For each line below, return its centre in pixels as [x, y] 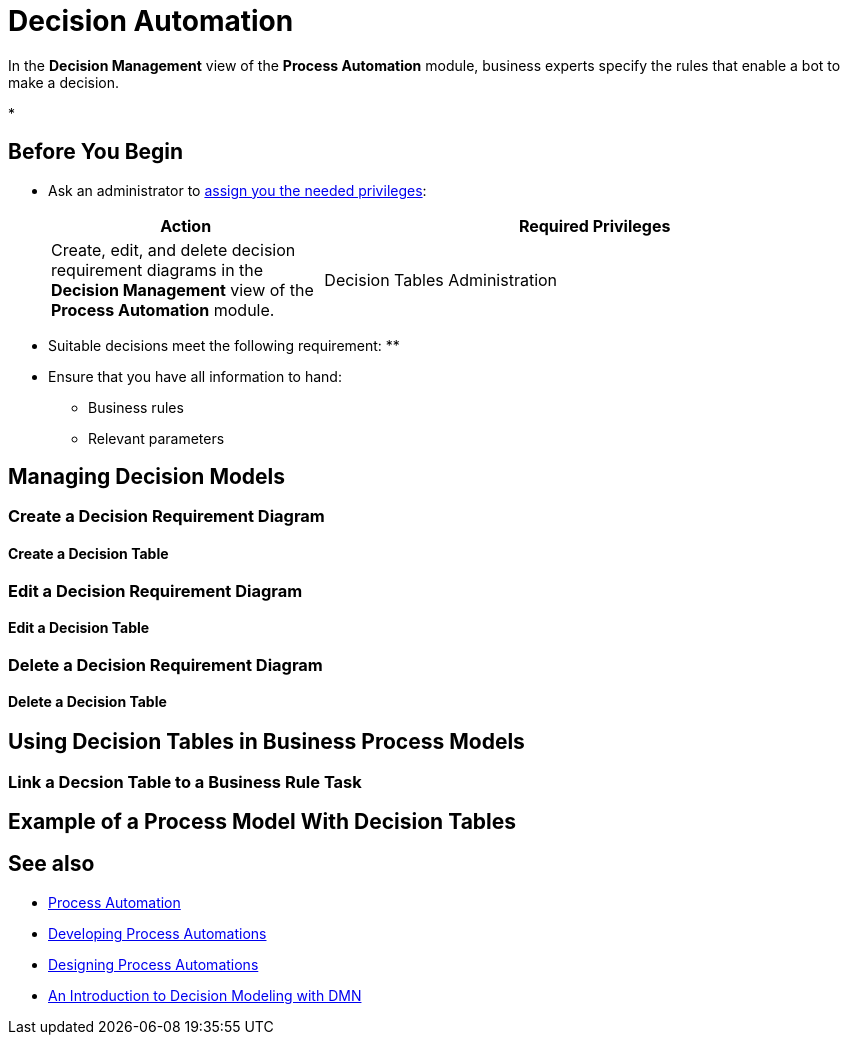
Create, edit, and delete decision [173, 249]
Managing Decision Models [147, 477]
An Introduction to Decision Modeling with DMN [205, 995]
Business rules [136, 407]
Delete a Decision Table [87, 702]
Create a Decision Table [88, 554]
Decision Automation [151, 21]
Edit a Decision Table [79, 628]
